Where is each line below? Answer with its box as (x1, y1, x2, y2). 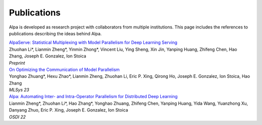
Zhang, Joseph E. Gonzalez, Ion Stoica (9, 53, 87, 59)
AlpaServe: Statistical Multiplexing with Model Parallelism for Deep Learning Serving (9, 40, 178, 45)
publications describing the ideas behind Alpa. (9, 30, 102, 36)
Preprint (9, 60, 25, 66)
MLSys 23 (9, 87, 29, 93)
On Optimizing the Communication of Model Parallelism (9, 67, 120, 72)
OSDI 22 (9, 114, 26, 120)
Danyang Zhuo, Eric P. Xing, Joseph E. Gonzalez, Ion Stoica (9, 107, 129, 113)
